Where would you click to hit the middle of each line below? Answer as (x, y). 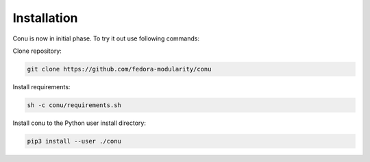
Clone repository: (37, 51)
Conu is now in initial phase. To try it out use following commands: (106, 38)
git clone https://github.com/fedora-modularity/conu (119, 69)
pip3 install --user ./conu (74, 141)
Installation (45, 18)
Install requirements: (41, 86)
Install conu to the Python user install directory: (79, 123)
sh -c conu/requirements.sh (74, 105)
